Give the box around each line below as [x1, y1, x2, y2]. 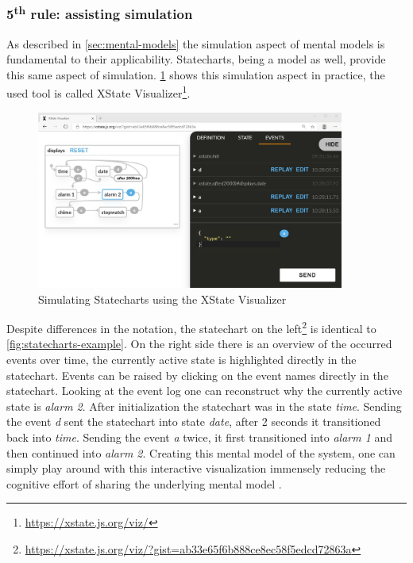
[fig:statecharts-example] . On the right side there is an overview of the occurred [6, 335, 392, 352]
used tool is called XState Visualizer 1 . [6, 82, 191, 101]
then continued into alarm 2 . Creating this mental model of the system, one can [6, 444, 396, 461]
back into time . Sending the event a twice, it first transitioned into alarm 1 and [6, 429, 393, 446]
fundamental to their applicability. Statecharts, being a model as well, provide [6, 51, 386, 67]
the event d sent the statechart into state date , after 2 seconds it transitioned [6, 413, 381, 430]
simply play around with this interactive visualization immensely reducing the [6, 460, 386, 477]
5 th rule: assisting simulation [6, 2, 193, 24]
